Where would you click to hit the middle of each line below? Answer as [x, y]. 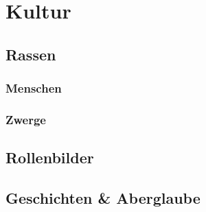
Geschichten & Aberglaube [103, 198]
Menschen [34, 88]
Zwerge [26, 119]
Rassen [31, 54]
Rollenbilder [50, 157]
